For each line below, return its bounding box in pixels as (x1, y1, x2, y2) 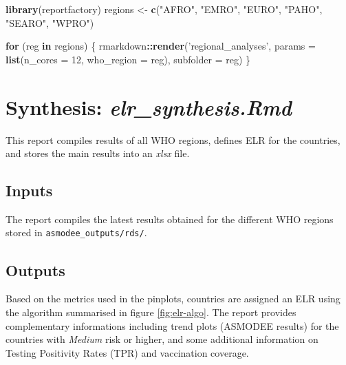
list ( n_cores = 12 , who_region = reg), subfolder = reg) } (6, 52, 251, 66)
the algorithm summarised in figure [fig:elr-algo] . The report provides (6, 304, 296, 319)
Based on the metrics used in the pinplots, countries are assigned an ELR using (6, 291, 340, 306)
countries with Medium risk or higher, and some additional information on (6, 332, 318, 346)
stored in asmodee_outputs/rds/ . (6, 225, 147, 240)
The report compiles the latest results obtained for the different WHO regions (6, 211, 334, 226)
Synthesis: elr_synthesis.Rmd (6, 92, 292, 121)
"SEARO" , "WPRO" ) (6, 15, 94, 30)
